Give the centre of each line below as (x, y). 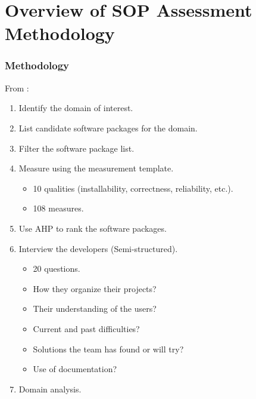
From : (17, 88)
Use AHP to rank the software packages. (93, 228)
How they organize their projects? (95, 288)
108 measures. (58, 208)
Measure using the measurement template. (96, 168)
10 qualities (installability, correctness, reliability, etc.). (133, 188)
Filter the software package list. (77, 148)
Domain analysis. (50, 389)
